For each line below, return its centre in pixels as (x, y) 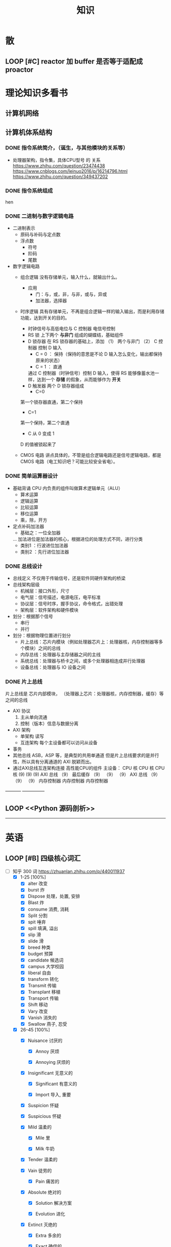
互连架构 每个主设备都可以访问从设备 (59, 743)
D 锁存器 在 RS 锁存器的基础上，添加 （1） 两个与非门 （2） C (93, 341)
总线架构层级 (26, 585)
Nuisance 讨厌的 (45, 1040)
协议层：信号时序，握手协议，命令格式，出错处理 (72, 604)
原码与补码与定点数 (40, 235)
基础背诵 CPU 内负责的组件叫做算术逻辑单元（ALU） (68, 488)
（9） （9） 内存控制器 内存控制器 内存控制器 (60, 781)
